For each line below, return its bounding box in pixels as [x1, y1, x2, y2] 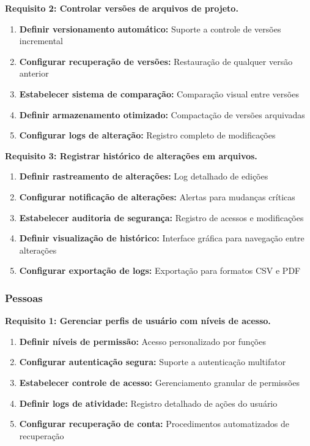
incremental [19, 34, 64, 47]
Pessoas [5, 290, 43, 305]
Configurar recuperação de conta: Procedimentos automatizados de [19, 417, 290, 430]
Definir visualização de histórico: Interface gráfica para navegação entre [19, 232, 304, 244]
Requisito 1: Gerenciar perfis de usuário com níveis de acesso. [5, 314, 271, 327]
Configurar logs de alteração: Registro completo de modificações [19, 129, 276, 142]
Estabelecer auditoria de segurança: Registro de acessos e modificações [19, 211, 304, 224]
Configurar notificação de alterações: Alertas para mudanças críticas [19, 190, 295, 203]
